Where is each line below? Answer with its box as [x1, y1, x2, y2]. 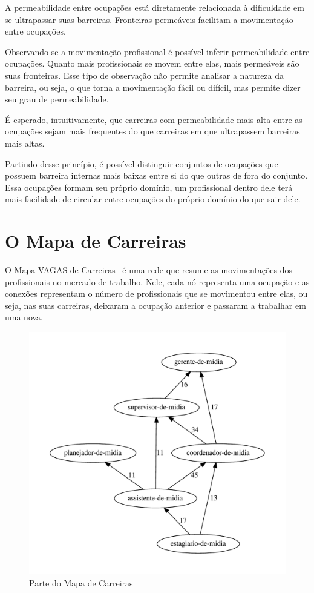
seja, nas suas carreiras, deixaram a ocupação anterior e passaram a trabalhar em [5, 299, 306, 311]
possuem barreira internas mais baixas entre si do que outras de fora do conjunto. [5, 169, 308, 182]
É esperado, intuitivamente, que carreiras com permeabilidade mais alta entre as [5, 113, 303, 125]
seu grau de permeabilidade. [5, 93, 109, 105]
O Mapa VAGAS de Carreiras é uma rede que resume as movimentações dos [5, 263, 293, 276]
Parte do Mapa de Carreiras [29, 576, 133, 589]
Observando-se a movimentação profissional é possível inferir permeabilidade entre [5, 45, 310, 58]
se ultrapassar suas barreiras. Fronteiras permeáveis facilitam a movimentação [5, 13, 293, 25]
